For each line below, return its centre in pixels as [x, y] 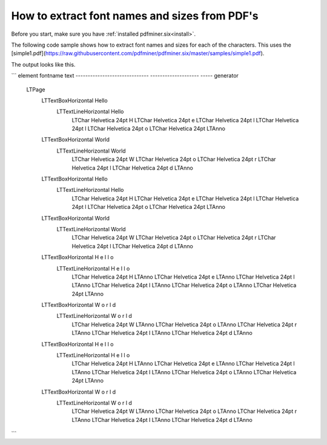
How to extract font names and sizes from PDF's [135, 16]
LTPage [36, 89]
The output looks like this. [43, 64]
